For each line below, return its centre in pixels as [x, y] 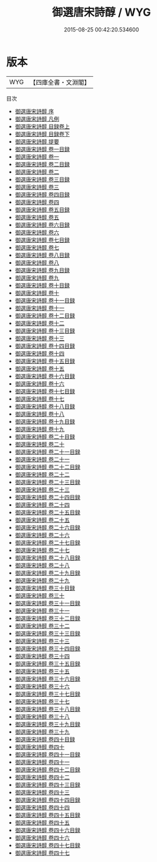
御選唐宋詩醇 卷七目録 [42, 240]
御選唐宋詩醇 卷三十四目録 [47, 648]
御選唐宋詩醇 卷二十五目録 [47, 512]
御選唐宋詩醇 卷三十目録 [45, 588]
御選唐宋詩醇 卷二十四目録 [47, 497]
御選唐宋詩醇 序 [34, 111]
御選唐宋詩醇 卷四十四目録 [47, 800]
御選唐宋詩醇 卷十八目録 [45, 406]
